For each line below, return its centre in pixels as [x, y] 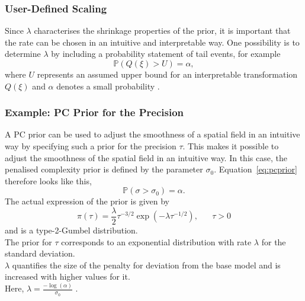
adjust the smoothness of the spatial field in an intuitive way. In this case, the [146, 157]
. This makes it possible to [231, 146]
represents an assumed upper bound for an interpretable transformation [167, 74]
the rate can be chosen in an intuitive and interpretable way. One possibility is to [152, 42]
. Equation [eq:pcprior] [256, 169]
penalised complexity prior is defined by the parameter [104, 169]
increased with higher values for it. [68, 276]
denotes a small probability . [108, 86]
